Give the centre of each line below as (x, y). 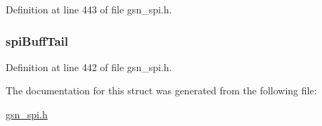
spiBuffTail (37, 40)
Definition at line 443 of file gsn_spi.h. (89, 9)
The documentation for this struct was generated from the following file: (161, 90)
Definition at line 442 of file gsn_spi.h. (89, 67)
